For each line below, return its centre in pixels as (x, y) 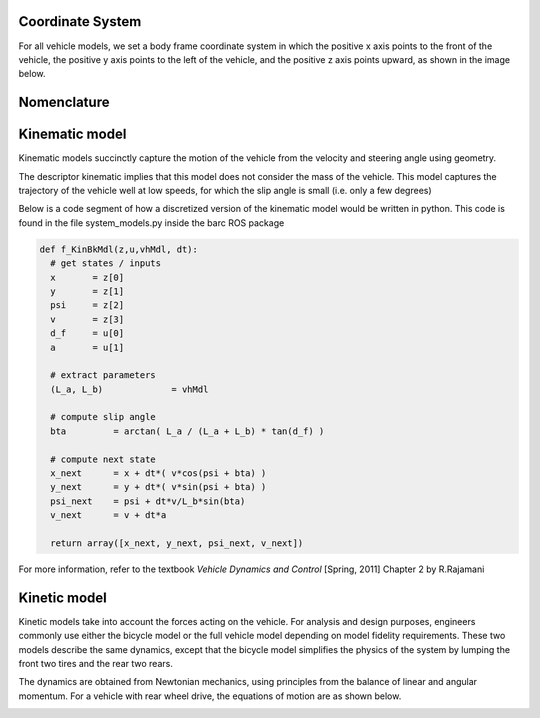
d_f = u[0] (87, 333)
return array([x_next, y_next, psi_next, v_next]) (177, 543)
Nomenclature (64, 102)
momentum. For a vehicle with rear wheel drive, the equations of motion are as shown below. (210, 696)
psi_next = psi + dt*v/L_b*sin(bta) (148, 501)
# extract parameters (103, 375)
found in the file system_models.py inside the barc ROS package (151, 222)
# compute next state (103, 459)
